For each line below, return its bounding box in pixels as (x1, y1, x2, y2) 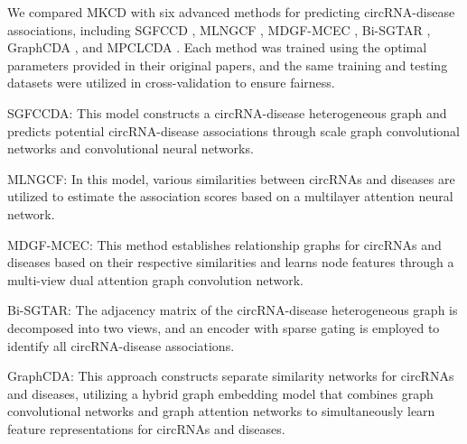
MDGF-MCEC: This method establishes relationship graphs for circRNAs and (7, 235, 442, 254)
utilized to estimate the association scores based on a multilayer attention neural (7, 187, 453, 206)
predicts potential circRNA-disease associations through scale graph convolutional (7, 121, 461, 140)
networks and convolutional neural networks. (7, 139, 254, 158)
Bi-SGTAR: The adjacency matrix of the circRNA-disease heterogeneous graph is (7, 301, 458, 319)
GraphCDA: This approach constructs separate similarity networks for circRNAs (7, 366, 454, 385)
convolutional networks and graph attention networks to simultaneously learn (7, 402, 435, 421)
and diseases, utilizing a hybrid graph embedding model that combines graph (7, 384, 434, 402)
